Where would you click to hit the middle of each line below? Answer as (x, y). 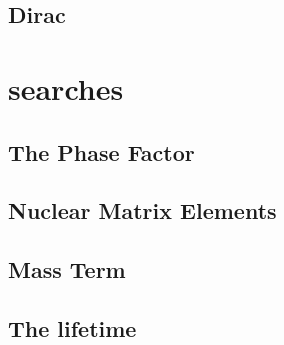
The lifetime (72, 327)
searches (66, 87)
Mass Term (67, 269)
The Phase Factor (101, 151)
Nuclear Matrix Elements (142, 210)
